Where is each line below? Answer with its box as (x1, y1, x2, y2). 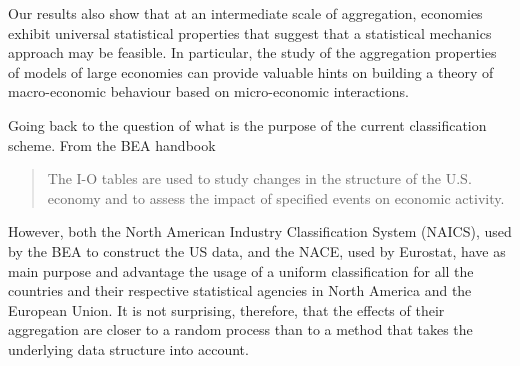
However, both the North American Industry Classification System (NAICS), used (8, 221, 512, 242)
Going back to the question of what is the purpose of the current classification (8, 114, 487, 135)
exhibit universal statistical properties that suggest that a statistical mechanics (8, 22, 492, 43)
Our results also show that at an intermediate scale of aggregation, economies (8, 3, 483, 23)
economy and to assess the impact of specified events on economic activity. (47, 187, 505, 208)
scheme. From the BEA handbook (8, 134, 216, 155)
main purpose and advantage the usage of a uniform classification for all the (8, 260, 474, 281)
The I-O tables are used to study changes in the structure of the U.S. (47, 168, 472, 189)
